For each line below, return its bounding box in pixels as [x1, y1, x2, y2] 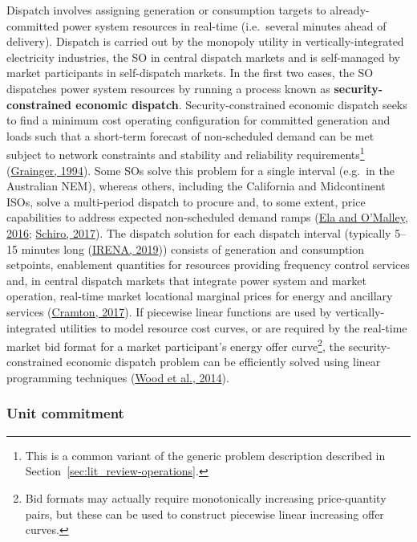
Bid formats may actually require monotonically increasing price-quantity [25, 489, 387, 506]
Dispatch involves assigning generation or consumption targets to [6, 2, 326, 18]
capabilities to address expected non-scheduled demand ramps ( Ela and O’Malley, [6, 209, 408, 226]
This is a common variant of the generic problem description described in [25, 446, 386, 463]
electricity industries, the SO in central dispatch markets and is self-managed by [6, 48, 400, 65]
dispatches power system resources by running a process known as [6, 79, 330, 96]
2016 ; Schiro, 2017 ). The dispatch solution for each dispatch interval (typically [6, 224, 391, 241]
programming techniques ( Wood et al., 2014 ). [6, 369, 229, 385]
